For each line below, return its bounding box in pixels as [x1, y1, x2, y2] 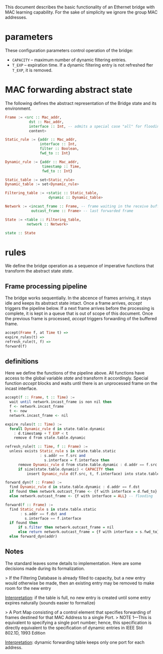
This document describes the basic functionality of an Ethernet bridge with [5, 4, 155, 10]
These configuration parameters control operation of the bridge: [5, 47, 133, 53]
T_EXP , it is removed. [12, 67, 53, 73]
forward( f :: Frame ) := [5, 502, 53, 507]
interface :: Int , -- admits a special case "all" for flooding [29, 124, 162, 129]
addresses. [5, 15, 28, 20]
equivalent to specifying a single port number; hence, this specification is [5, 620, 152, 625]
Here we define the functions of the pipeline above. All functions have [5, 370, 145, 376]
